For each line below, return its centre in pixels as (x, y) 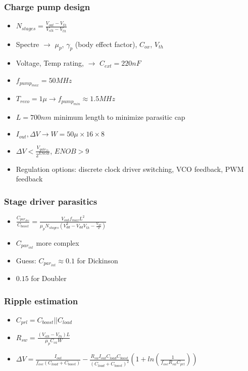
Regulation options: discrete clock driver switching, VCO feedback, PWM (130, 169)
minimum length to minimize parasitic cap (119, 117)
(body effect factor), (106, 44)
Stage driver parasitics (51, 201)
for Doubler (49, 278)
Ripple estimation (41, 300)
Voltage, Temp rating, (50, 63)
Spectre (28, 44)
